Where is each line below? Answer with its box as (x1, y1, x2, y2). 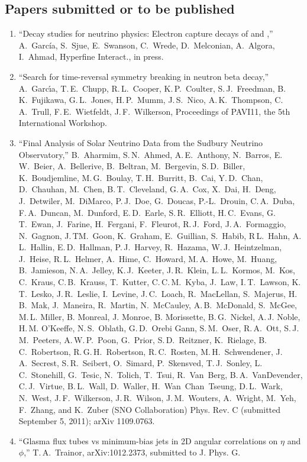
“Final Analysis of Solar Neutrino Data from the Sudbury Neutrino (18, 136, 263, 148)
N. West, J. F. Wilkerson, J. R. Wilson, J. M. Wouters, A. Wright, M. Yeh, (18, 392, 296, 404)
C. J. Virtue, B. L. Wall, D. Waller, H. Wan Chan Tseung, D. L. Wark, (18, 380, 283, 392)
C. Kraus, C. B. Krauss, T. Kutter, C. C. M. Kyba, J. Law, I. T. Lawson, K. (18, 276, 301, 288)
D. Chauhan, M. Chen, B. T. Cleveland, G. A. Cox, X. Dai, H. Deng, (18, 183, 276, 195)
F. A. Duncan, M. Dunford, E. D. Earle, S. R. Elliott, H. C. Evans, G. (18, 206, 276, 218)
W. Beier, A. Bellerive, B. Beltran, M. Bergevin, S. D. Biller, (18, 160, 245, 172)
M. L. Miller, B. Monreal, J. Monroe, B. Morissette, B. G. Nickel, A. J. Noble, (18, 310, 300, 322)
